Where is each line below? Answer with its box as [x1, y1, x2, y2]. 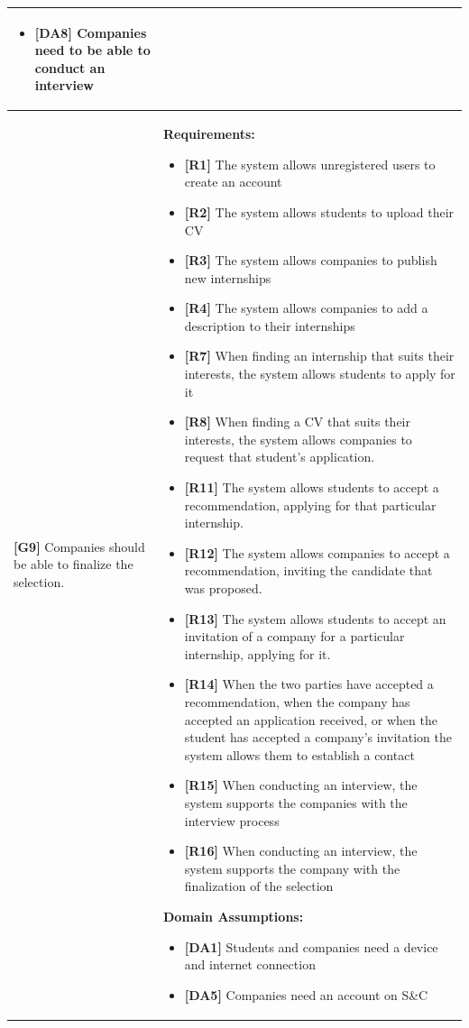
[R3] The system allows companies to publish [184, 251, 437, 270]
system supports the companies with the [184, 793, 408, 812]
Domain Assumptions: [163, 906, 304, 925]
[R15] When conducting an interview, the [184, 776, 418, 794]
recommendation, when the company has [184, 692, 410, 711]
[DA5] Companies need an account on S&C [184, 985, 428, 1004]
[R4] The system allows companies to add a [184, 298, 428, 317]
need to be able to [34, 41, 151, 60]
